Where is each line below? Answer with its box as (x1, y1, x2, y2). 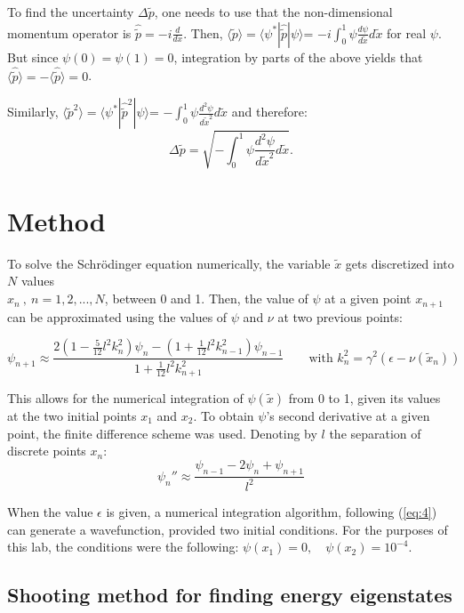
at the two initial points (7, 406, 137, 424)
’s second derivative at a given (266, 406, 430, 424)
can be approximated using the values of (7, 307, 228, 326)
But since (7, 47, 59, 66)
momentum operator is (7, 23, 132, 42)
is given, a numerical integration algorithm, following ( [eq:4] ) (106, 502, 437, 520)
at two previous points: (277, 307, 404, 326)
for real (387, 23, 427, 42)
